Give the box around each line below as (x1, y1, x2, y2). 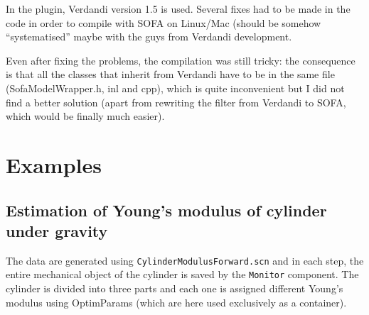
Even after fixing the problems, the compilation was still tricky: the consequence (6, 52, 355, 67)
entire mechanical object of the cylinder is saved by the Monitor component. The (6, 267, 359, 282)
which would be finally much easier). (6, 109, 165, 123)
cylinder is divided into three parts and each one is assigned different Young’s (6, 281, 343, 296)
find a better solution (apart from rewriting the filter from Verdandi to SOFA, (6, 94, 346, 109)
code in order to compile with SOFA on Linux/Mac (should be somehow (6, 15, 321, 30)
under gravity (6, 219, 108, 241)
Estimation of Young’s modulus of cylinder (6, 199, 327, 221)
